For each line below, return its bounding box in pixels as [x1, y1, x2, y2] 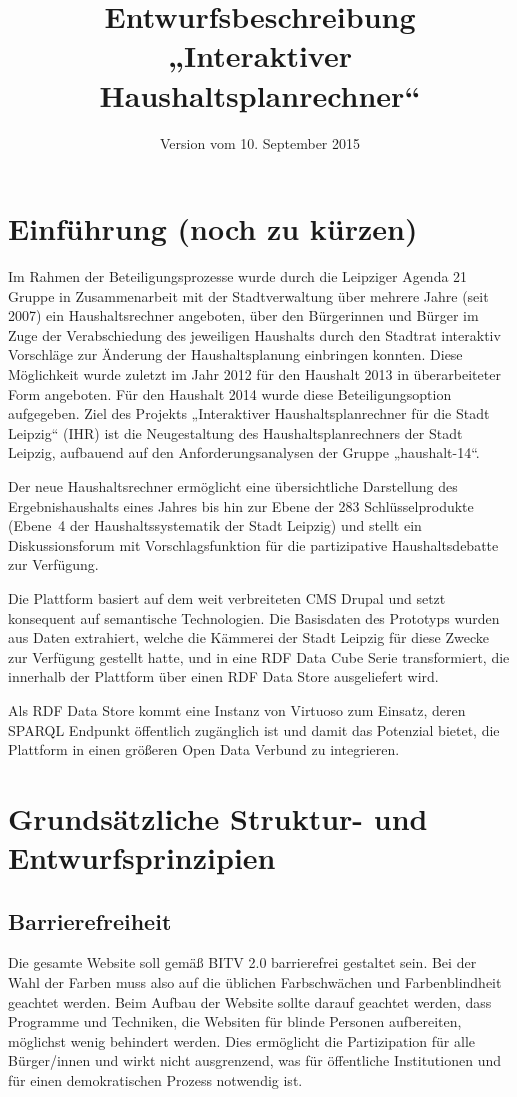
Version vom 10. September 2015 [159, 132, 361, 153]
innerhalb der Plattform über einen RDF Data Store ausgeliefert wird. [8, 666, 439, 687]
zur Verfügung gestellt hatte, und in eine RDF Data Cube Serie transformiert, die [8, 646, 510, 667]
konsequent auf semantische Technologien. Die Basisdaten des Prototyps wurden [8, 607, 500, 628]
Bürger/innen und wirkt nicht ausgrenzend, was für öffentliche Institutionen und [8, 1050, 502, 1071]
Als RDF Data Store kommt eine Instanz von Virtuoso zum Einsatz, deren [8, 699, 466, 720]
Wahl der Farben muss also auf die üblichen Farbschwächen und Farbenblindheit [8, 972, 502, 993]
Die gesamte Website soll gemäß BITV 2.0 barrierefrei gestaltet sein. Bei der [8, 952, 477, 973]
